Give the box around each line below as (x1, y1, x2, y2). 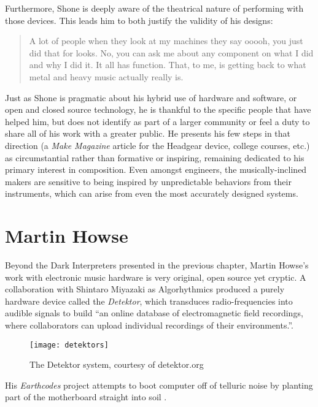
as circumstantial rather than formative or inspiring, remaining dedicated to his (5, 151, 304, 164)
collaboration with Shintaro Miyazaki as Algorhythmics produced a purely (5, 283, 285, 295)
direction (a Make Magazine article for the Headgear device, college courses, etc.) (5, 139, 310, 151)
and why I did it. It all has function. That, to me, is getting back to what (29, 58, 306, 71)
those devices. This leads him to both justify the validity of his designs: (5, 13, 273, 26)
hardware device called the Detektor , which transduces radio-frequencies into (5, 294, 293, 307)
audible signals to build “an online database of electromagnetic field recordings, (5, 306, 303, 319)
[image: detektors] (29, 340, 109, 349)
